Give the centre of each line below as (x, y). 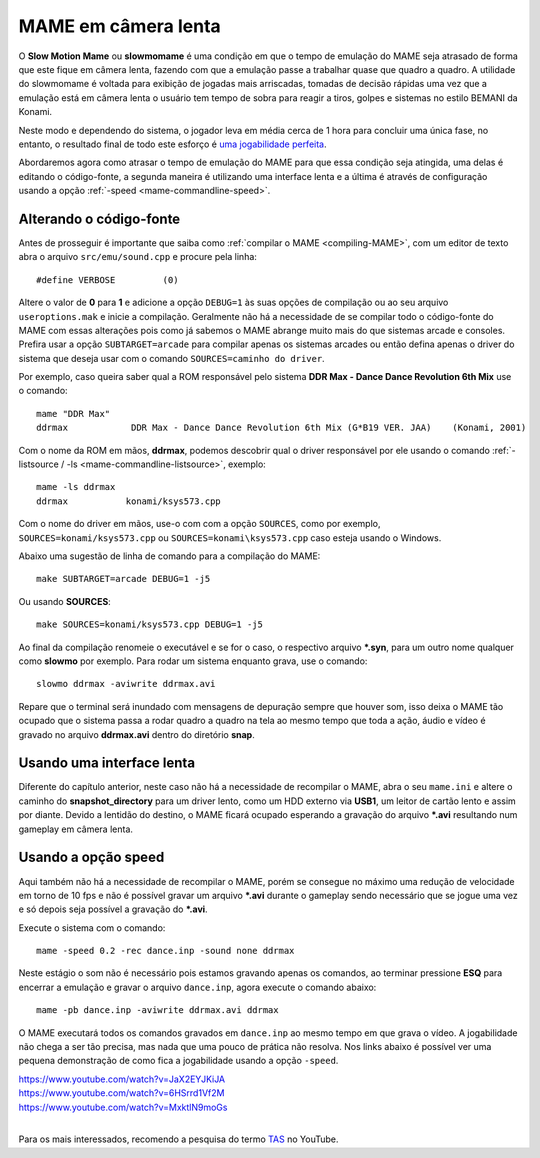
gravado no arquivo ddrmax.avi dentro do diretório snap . (136, 734)
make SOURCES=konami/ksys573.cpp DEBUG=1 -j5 (150, 624)
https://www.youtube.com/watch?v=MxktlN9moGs (123, 1107)
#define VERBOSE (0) (107, 279)
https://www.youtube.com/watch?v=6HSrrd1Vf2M (121, 1093)
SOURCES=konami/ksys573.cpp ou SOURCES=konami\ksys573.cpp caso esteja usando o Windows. (230, 537)
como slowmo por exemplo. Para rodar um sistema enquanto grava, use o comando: (193, 661)
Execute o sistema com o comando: (92, 927)
